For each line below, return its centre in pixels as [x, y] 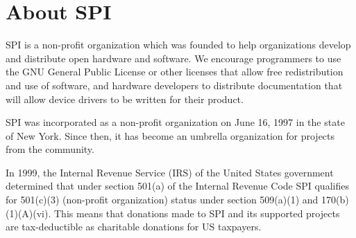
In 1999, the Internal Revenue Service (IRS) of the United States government [170, 172]
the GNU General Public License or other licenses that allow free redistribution [175, 72]
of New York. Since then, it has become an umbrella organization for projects [170, 135]
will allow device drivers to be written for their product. [125, 99]
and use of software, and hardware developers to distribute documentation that [174, 85]
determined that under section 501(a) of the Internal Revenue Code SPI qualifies [177, 186]
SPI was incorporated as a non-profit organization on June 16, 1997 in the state [175, 122]
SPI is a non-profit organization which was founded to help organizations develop [178, 45]
